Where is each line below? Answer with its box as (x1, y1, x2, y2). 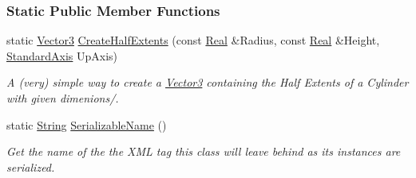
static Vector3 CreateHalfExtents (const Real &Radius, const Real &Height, (6, 32, 380, 48)
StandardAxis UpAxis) (6, 47, 118, 64)
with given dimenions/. (6, 90, 119, 106)
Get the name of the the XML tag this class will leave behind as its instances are (6, 143, 401, 160)
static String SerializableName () (6, 116, 167, 133)
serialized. (6, 158, 55, 175)
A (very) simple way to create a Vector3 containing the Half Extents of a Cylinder (6, 74, 409, 91)
